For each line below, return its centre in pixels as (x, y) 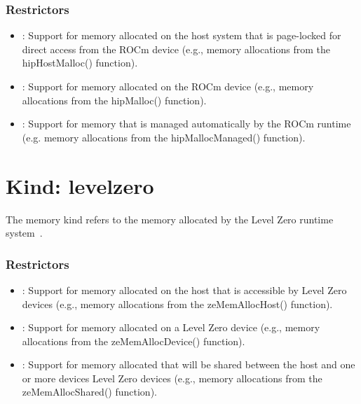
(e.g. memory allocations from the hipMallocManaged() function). (164, 137)
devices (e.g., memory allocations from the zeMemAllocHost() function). (177, 304)
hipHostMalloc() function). (80, 63)
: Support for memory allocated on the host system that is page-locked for (182, 35)
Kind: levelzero (80, 185)
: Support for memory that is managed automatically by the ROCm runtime (186, 124)
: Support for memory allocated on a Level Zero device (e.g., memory (171, 327)
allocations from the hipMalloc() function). (114, 100)
